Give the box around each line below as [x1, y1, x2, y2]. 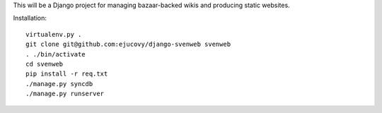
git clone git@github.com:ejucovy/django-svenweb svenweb [25, 40, 231, 49]
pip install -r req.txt [25, 70, 108, 78]
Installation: [13, 14, 47, 23]
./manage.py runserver [25, 90, 105, 98]
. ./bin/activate [25, 50, 86, 58]
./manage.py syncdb [25, 80, 93, 88]
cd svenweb [25, 60, 64, 68]
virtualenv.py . [25, 30, 82, 38]
